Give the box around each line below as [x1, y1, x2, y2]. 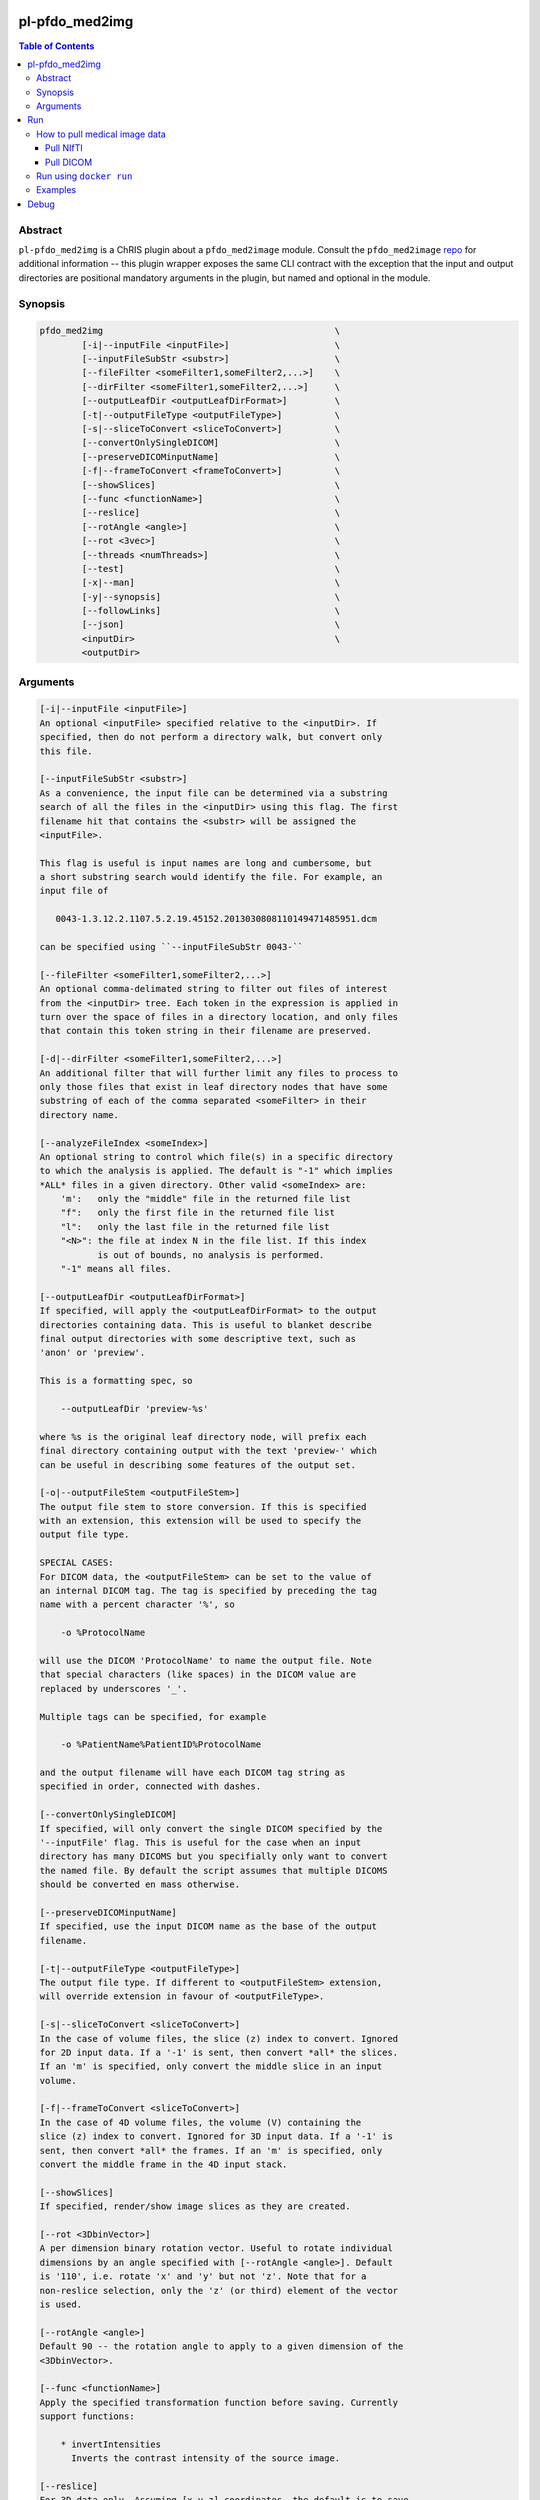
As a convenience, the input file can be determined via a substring [39, 787, 388, 799]
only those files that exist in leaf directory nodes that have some [39, 1081, 388, 1092]
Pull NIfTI [45, 142, 84, 154]
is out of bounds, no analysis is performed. [97, 1249, 325, 1260]
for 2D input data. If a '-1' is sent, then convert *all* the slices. [39, 2046, 399, 2058]
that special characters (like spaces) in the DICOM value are [39, 1669, 357, 1680]
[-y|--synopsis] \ [81, 591, 341, 602]
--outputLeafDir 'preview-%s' [60, 1403, 209, 1414]
